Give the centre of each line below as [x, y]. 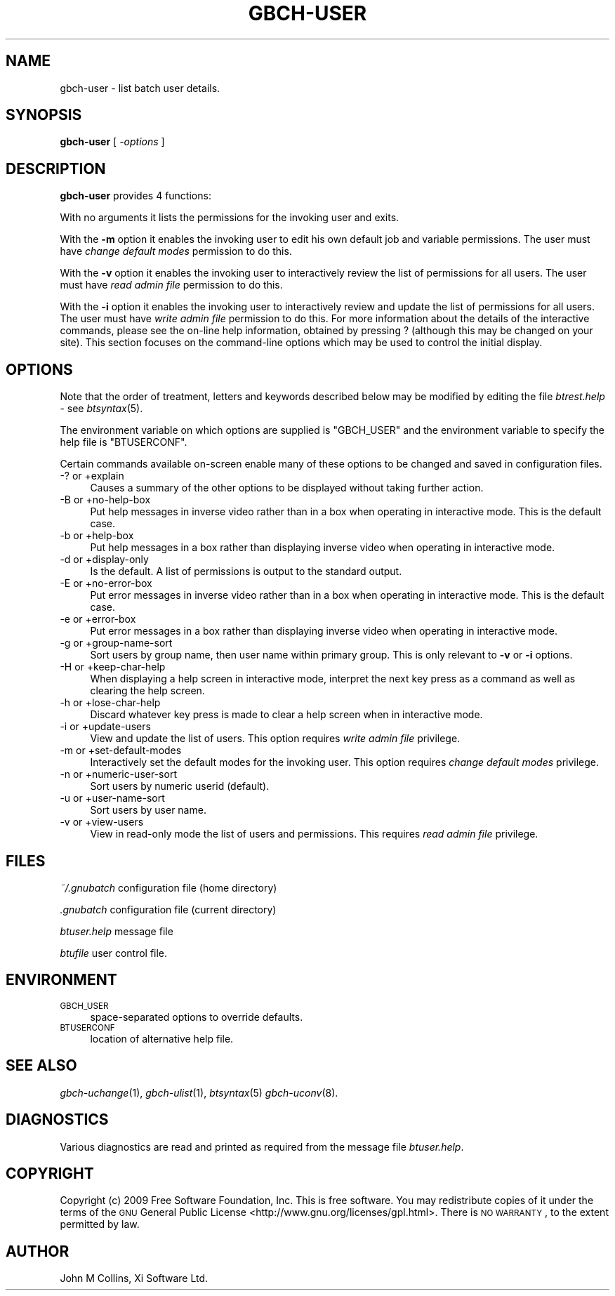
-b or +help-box [97, 536]
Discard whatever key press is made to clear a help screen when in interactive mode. [286, 715]
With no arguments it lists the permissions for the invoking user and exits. [230, 218]
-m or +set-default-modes [121, 751]
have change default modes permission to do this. [176, 251]
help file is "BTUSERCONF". [124, 442]
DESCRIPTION [56, 168]
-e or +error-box [98, 619]
